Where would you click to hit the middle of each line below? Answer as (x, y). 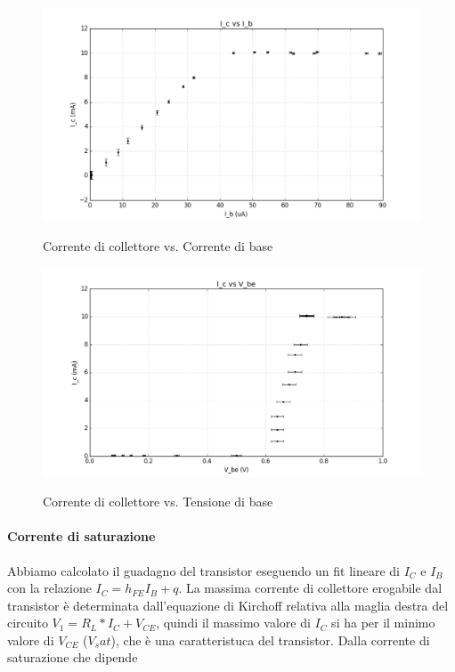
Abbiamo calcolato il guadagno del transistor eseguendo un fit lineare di (203, 570)
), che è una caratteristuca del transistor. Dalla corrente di (270, 640)
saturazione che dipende (73, 657)
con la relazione (49, 588)
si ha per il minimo (383, 623)
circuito (28, 623)
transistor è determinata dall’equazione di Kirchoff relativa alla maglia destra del (228, 605)
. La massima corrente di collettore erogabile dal (310, 588)
